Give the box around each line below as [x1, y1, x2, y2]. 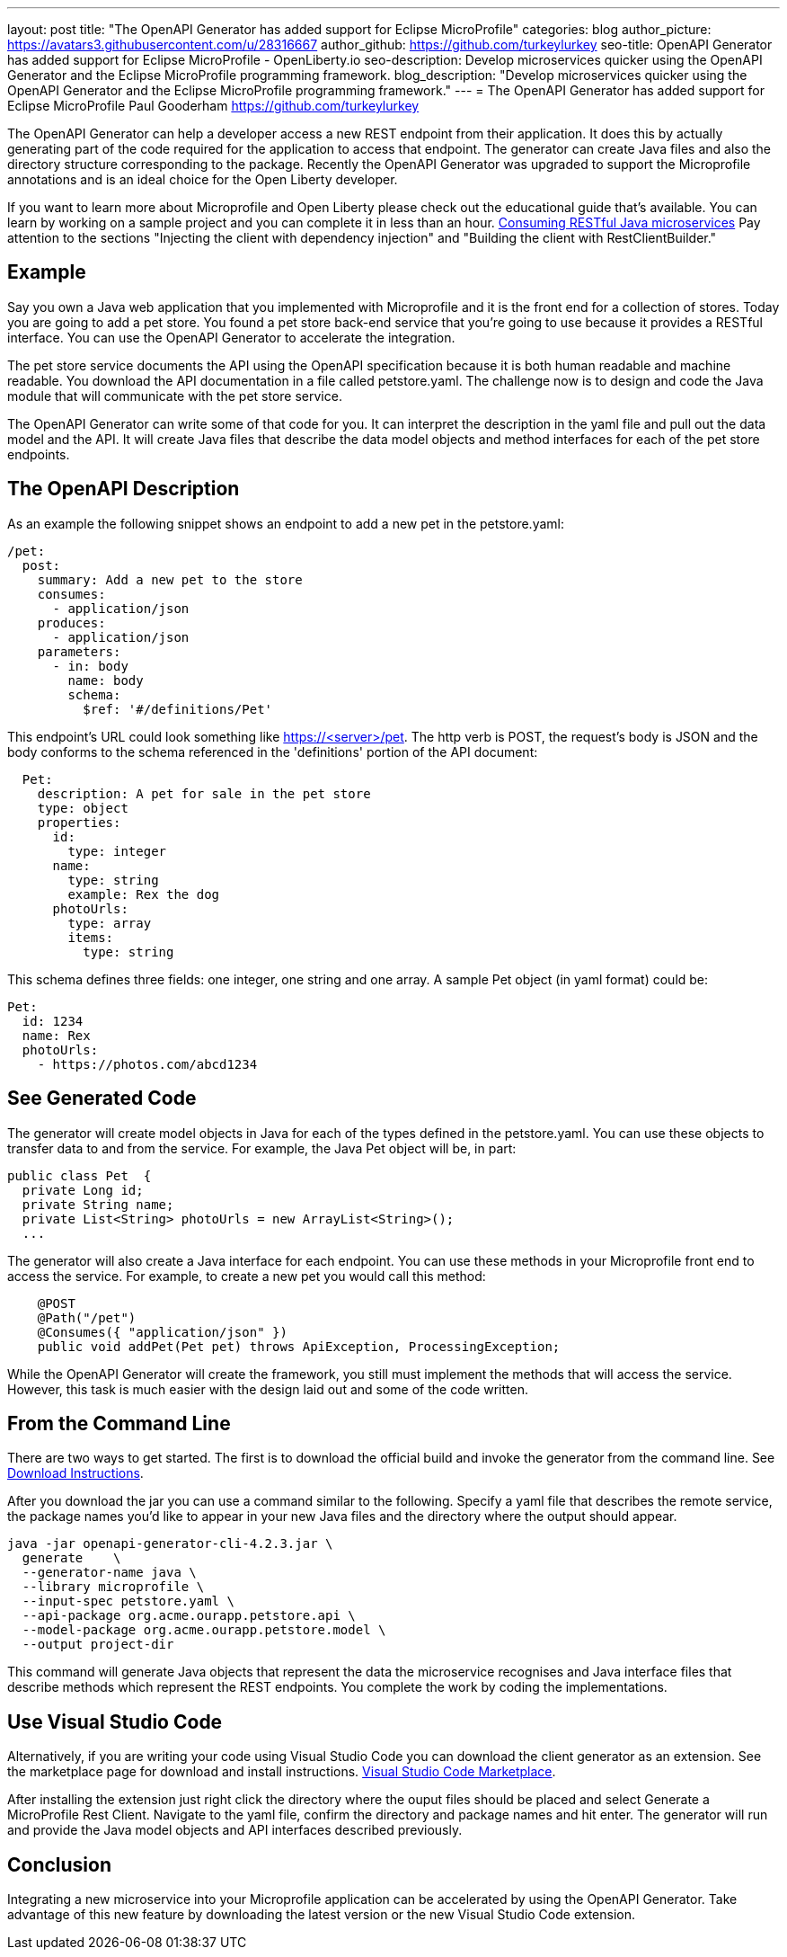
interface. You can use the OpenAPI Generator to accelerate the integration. [7, 329, 455, 345]
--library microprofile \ [22, 1579, 205, 1595]
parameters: [37, 644, 121, 659]
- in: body [52, 658, 128, 673]
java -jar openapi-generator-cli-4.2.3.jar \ [7, 1536, 333, 1552]
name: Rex [22, 1027, 91, 1043]
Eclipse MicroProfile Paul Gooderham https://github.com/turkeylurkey [7, 98, 420, 113]
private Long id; [22, 1182, 144, 1197]
